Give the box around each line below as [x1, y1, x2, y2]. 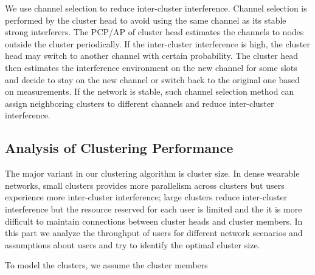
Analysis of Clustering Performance [5, 138, 234, 157]
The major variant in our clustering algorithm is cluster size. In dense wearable [5, 167, 300, 180]
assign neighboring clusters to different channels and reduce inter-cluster [5, 97, 274, 109]
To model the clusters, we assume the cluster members [5, 259, 208, 271]
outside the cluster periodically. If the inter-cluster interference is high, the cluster [5, 37, 310, 50]
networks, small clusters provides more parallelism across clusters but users [5, 178, 285, 191]
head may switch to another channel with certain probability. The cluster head [5, 49, 299, 62]
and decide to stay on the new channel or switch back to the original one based [5, 73, 300, 86]
